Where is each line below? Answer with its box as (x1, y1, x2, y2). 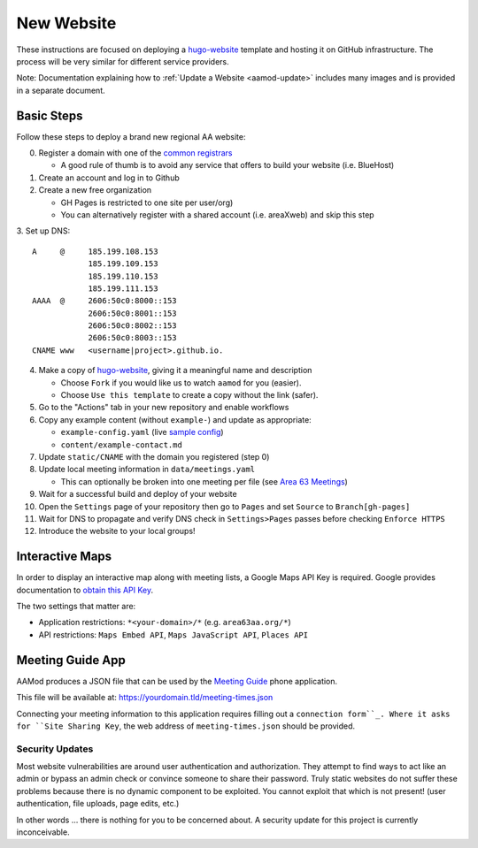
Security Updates (16, 743, 94, 755)
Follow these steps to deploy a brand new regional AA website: (16, 131, 246, 141)
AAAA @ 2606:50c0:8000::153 (32, 296, 177, 306)
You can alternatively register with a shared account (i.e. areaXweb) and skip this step (60, 209, 375, 220)
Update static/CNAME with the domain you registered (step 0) (38, 452, 270, 462)
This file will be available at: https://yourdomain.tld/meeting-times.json (16, 692, 274, 703)
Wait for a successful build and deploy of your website (38, 489, 238, 500)
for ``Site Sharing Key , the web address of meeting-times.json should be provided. (16, 721, 356, 731)
